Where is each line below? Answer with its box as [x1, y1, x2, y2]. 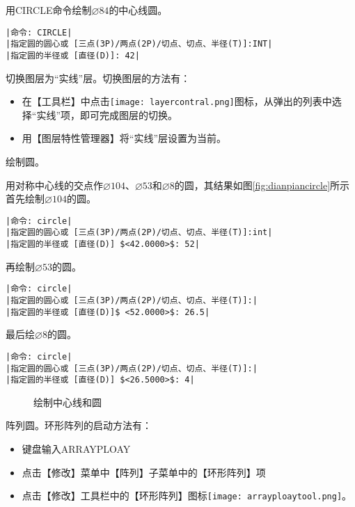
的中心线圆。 [109, 3, 168, 17]
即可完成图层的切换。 [80, 107, 178, 122]
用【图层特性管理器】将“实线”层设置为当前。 [22, 131, 227, 145]
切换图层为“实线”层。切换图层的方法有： [6, 70, 191, 85]
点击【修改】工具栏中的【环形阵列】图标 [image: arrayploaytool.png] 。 [22, 488, 352, 503]
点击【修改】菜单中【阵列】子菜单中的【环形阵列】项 [22, 465, 266, 479]
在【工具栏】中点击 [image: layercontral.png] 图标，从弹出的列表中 [22, 94, 332, 108]
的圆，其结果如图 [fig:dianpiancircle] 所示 [174, 177, 350, 192]
